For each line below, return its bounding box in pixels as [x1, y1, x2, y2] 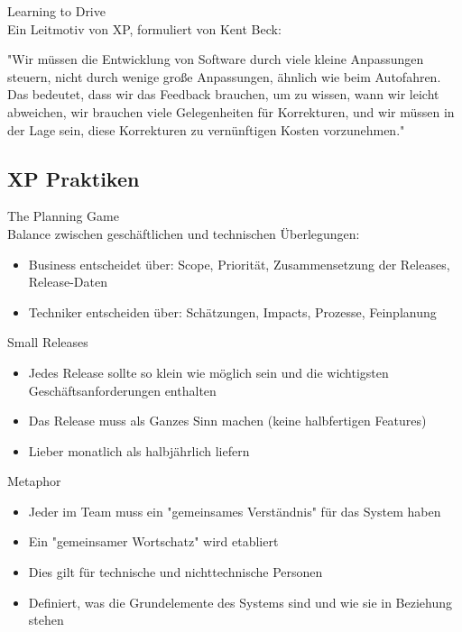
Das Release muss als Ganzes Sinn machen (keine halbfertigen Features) [28, 411, 427, 430]
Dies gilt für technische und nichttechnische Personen [28, 563, 323, 582]
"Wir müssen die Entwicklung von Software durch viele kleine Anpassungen [7, 50, 424, 69]
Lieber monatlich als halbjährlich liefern [28, 441, 250, 460]
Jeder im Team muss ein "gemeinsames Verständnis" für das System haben [28, 501, 441, 520]
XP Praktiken [7, 164, 140, 192]
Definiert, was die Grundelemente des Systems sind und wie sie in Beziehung [28, 592, 453, 611]
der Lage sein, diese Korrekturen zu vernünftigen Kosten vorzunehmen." [7, 120, 405, 139]
